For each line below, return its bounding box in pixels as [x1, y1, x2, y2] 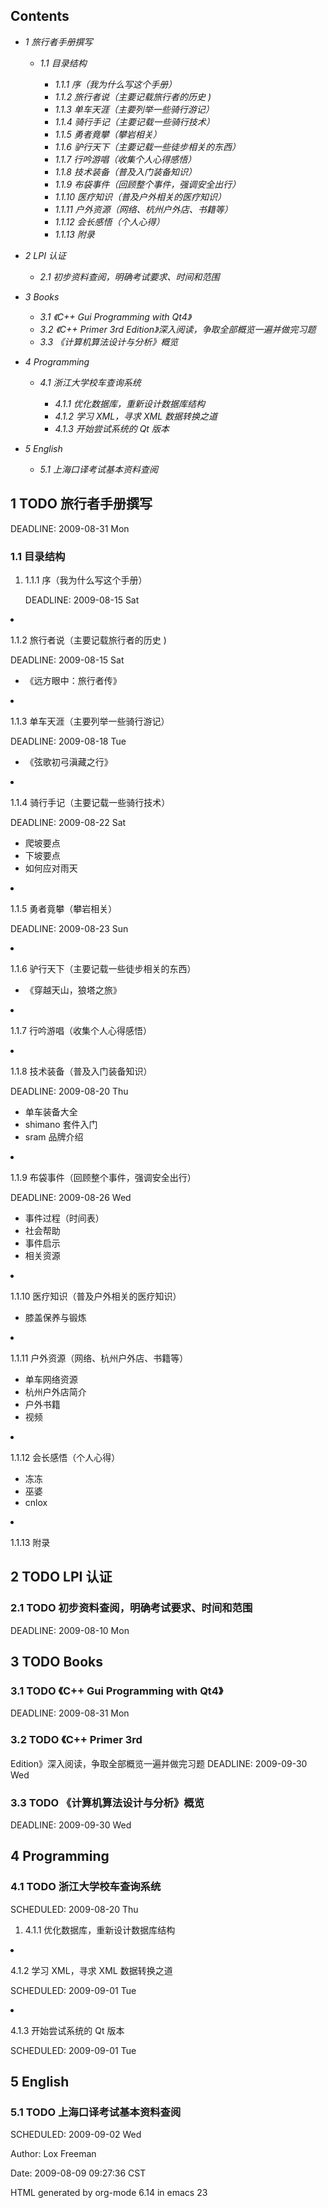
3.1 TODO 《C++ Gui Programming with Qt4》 [10, 1684, 224, 1698]
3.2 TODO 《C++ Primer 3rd [10, 1733, 143, 1747]
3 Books [24, 290, 60, 303]
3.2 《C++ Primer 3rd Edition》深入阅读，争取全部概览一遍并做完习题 [39, 323, 317, 335]
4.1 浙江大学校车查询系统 [39, 376, 142, 388]
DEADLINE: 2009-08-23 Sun [10, 922, 129, 934]
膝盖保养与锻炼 [24, 1311, 87, 1323]
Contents [10, 8, 70, 25]
